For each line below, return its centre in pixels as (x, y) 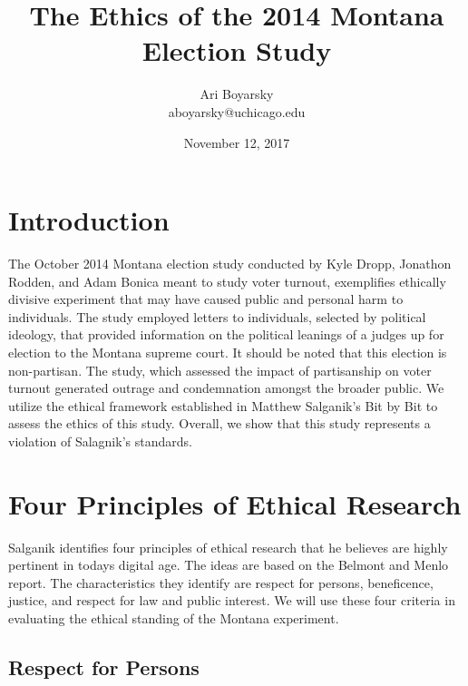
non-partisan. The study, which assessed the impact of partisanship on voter (220, 370)
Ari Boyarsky (237, 94)
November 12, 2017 (237, 142)
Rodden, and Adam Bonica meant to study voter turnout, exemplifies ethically (227, 281)
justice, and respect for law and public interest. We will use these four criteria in (232, 600)
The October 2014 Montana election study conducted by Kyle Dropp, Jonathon (230, 264)
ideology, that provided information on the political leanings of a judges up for (226, 334)
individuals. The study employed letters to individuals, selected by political (217, 316)
